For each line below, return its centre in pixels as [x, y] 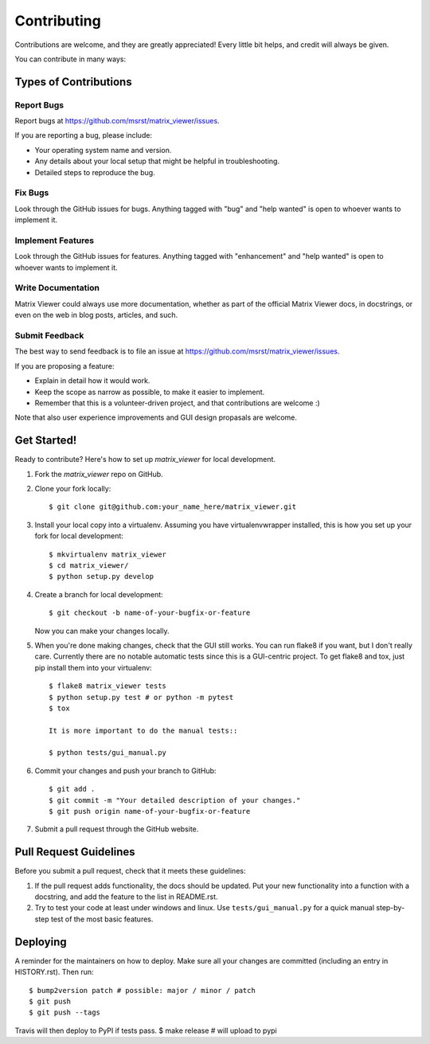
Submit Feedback [49, 336]
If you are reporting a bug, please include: [84, 135]
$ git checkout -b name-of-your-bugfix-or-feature [150, 613]
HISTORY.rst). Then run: [54, 972]
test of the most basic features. [102, 919]
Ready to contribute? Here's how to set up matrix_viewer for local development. [145, 459]
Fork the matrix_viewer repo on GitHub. [99, 474]
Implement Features [55, 240]
